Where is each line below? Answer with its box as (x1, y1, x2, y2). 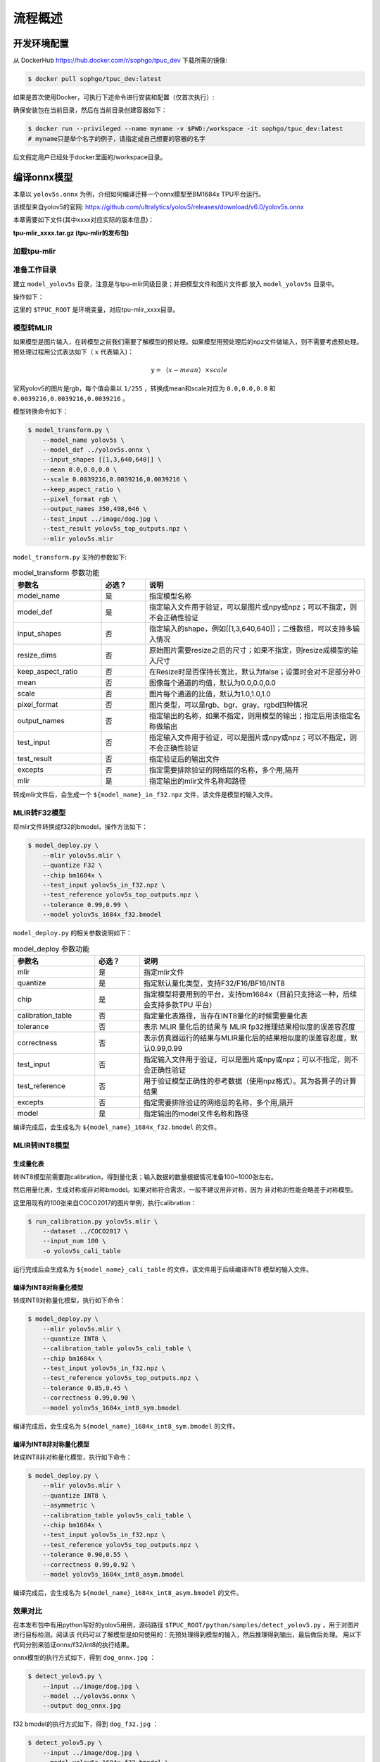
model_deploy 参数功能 (13, 944, 90, 954)
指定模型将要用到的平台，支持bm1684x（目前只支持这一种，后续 (143, 989, 357, 999)
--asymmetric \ (42, 1501, 95, 1510)
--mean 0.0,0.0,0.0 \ (42, 465, 118, 474)
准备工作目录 (13, 265, 57, 275)
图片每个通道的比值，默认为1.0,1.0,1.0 (148, 689, 271, 699)
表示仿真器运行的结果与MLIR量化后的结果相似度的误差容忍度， (143, 1033, 351, 1042)
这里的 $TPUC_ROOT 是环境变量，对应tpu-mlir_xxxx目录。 (13, 305, 179, 314)
